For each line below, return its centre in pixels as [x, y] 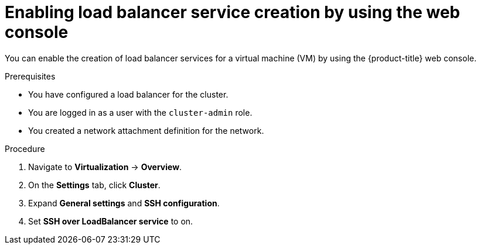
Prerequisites [30, 76]
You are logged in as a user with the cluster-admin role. [140, 112]
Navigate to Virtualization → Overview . [105, 167]
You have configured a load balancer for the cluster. [128, 94]
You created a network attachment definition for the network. [146, 130]
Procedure [25, 148]
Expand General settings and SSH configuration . [124, 203]
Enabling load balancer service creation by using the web [233, 12]
